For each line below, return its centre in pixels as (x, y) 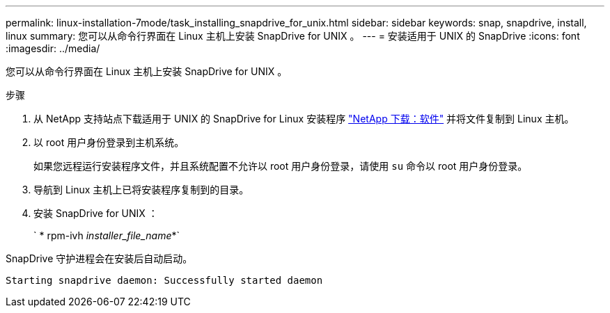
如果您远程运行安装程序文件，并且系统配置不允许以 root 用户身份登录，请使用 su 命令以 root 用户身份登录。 (281, 166)
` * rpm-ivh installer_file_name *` (107, 235)
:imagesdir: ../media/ (53, 48)
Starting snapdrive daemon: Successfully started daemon (164, 280)
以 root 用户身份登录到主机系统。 (109, 142)
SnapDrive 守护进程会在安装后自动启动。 (99, 258)
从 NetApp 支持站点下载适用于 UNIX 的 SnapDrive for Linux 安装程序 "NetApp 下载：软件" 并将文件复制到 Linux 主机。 (304, 119)
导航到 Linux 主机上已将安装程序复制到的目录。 (141, 190)
